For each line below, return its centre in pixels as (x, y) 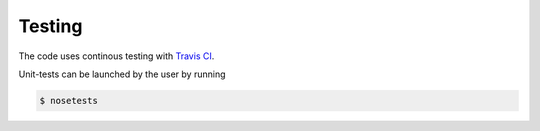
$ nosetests (69, 100)
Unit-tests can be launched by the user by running (122, 74)
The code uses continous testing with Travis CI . (116, 56)
